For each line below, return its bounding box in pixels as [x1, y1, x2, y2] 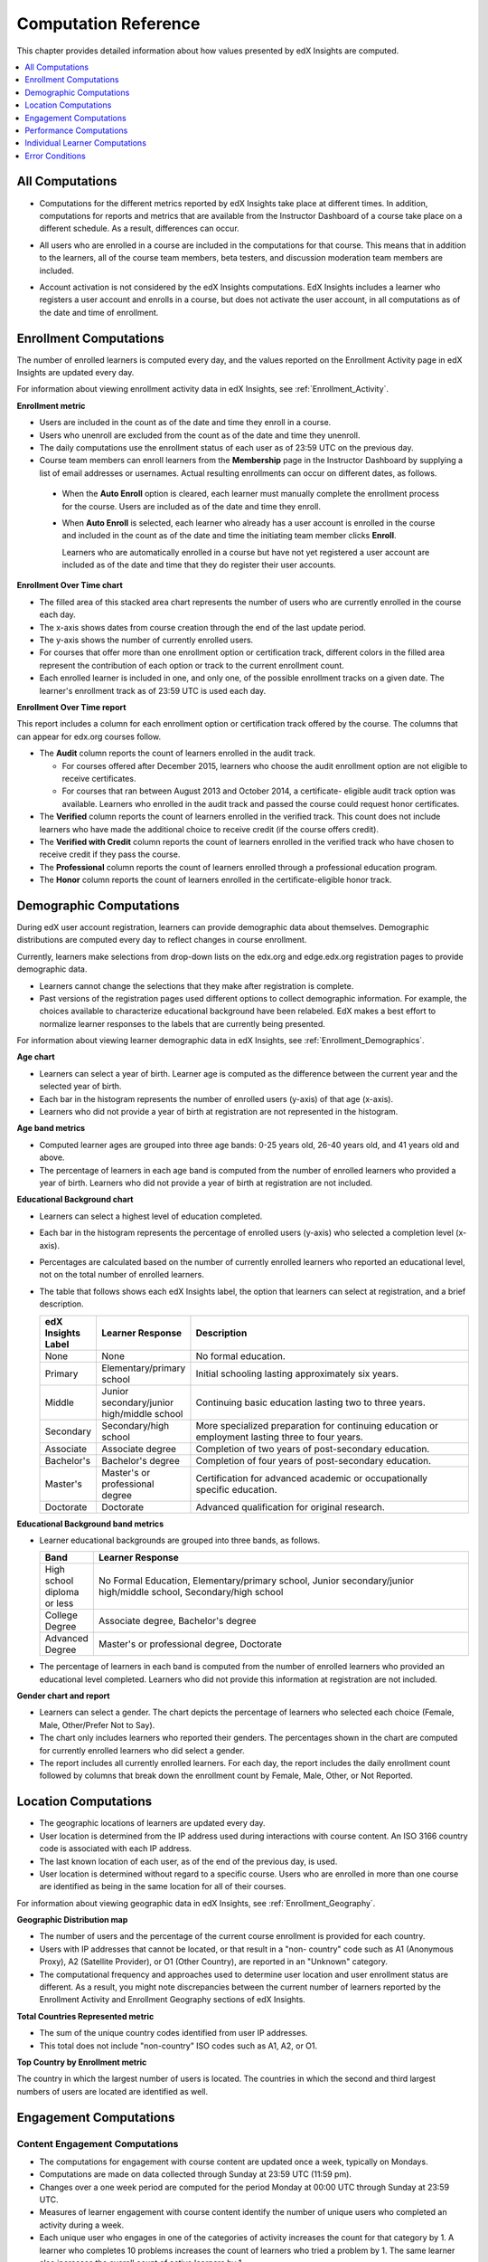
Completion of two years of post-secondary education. [195, 1442, 430, 1455]
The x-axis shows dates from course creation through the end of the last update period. [39, 622, 366, 632]
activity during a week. [39, 2219, 125, 2230]
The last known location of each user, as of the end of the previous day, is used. [39, 1856, 338, 1867]
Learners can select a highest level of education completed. [39, 1211, 263, 1221]
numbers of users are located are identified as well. [16, 2086, 208, 2096]
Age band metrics [16, 1123, 86, 1134]
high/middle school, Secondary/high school [98, 1586, 284, 1599]
